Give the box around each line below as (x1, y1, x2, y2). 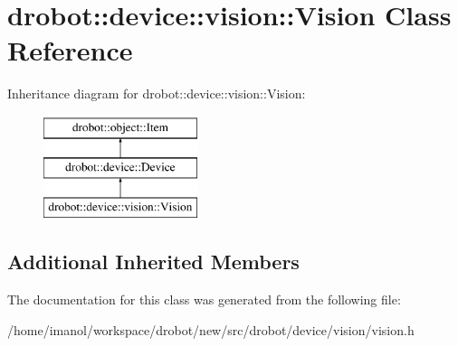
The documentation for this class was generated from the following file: (7, 290, 401, 309)
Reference (7, 32, 133, 69)
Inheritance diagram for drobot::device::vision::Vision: (7, 84, 306, 103)
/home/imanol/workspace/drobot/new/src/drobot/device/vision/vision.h (7, 320, 415, 339)
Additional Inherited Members (7, 248, 300, 276)
